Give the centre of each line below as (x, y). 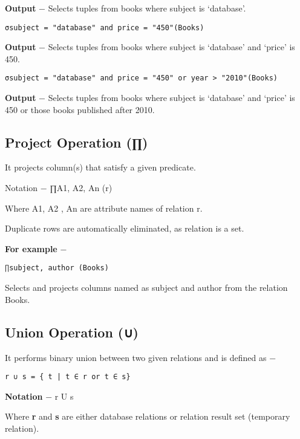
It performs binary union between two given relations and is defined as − (141, 357)
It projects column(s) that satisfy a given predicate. (100, 167)
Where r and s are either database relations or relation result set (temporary (148, 416)
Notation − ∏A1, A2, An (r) (59, 188)
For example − (36, 248)
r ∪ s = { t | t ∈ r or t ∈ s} (68, 377)
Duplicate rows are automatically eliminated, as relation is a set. (125, 228)
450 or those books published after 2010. (80, 109)
